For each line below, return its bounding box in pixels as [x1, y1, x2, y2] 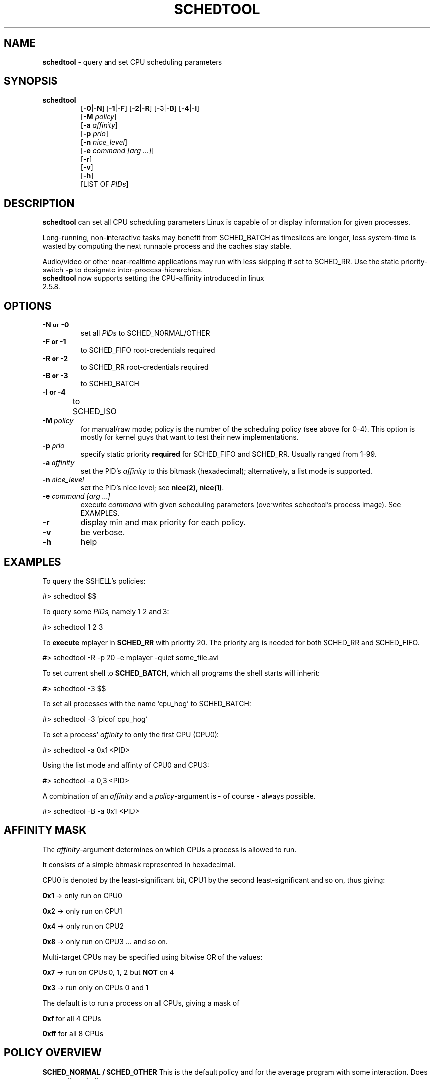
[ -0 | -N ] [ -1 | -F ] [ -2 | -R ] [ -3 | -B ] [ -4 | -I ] [80, 104, 200, 113]
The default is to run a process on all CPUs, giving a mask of [42, 998, 240, 1007]
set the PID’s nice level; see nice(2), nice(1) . [80, 484, 224, 492]
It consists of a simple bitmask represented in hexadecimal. [42, 860, 236, 869]
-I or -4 [42, 388, 66, 397]
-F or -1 [42, 337, 66, 346]
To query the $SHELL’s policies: [42, 576, 146, 585]
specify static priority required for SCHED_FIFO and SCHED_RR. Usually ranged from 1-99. [80, 450, 377, 459]
